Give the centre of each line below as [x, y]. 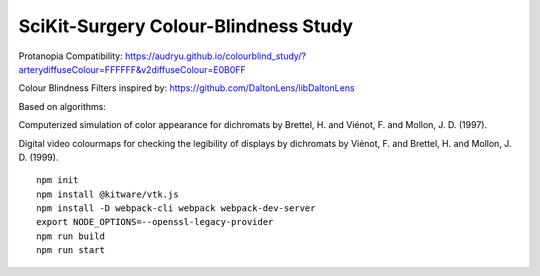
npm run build [70, 236]
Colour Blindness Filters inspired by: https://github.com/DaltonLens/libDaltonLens [186, 88]
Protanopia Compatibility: [71, 56]
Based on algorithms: [62, 106]
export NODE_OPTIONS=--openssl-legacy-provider [155, 222]
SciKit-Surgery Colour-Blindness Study [186, 26]
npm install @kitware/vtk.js [107, 194]
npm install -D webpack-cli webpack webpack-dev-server [176, 208]
